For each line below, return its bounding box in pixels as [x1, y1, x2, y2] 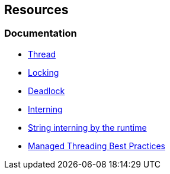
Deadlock [28, 85, 65, 96]
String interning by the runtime [28, 122, 147, 133]
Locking [28, 67, 59, 78]
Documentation [4, 27, 77, 40]
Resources [4, 2, 69, 17]
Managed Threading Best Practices [28, 140, 165, 151]
